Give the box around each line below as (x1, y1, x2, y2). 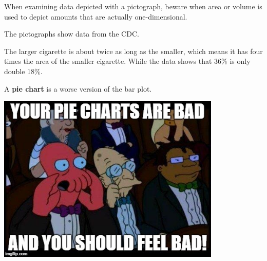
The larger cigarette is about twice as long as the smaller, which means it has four (4, 45, 263, 56)
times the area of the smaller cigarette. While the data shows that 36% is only (4, 56, 251, 66)
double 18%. (4, 65, 43, 76)
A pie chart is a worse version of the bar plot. (4, 83, 152, 94)
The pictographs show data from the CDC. (4, 28, 139, 39)
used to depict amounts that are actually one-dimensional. (4, 11, 187, 22)
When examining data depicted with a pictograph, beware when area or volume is (4, 1, 262, 11)
